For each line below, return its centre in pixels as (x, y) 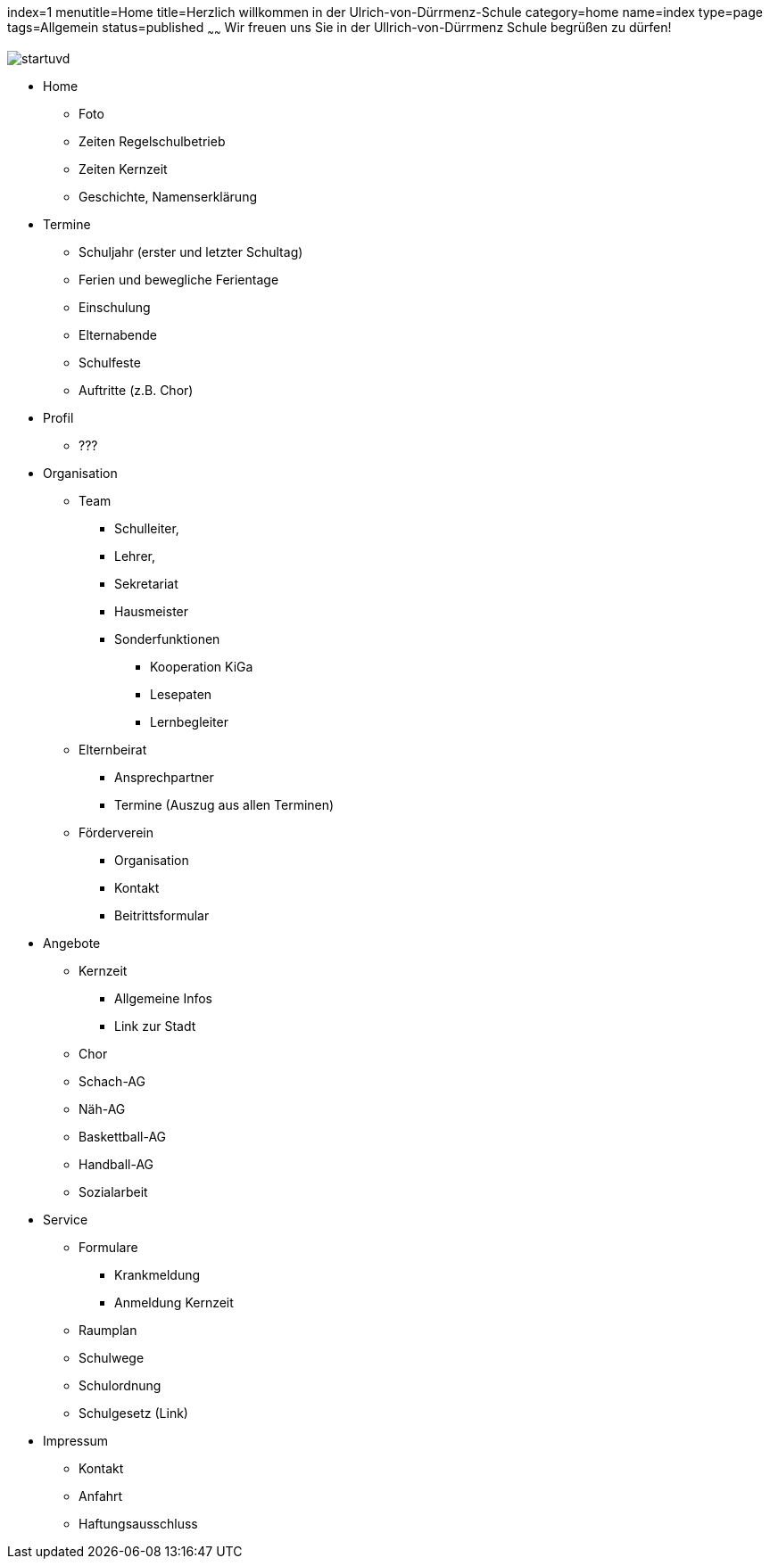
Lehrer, (135, 556)
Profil (58, 417)
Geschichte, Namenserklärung (168, 196)
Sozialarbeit (113, 1191)
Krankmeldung (157, 1274)
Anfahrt (101, 1496)
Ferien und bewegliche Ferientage (179, 279)
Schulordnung (120, 1385)
